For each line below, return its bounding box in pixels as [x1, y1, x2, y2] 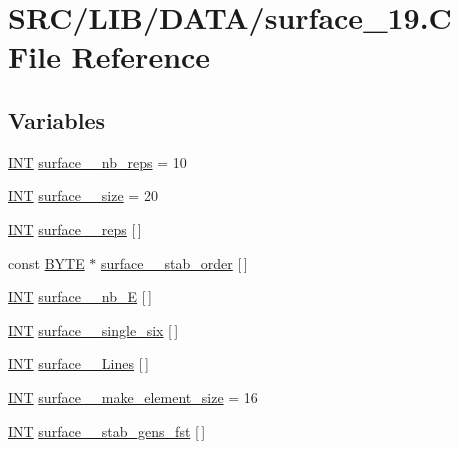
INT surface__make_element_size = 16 [8, 386, 258, 407]
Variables [8, 104, 106, 135]
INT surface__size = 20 [8, 185, 158, 206]
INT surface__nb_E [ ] [8, 286, 152, 307]
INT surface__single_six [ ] [8, 319, 179, 340]
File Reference [8, 36, 211, 77]
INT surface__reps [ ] [8, 218, 142, 239]
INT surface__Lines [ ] [8, 353, 149, 374]
